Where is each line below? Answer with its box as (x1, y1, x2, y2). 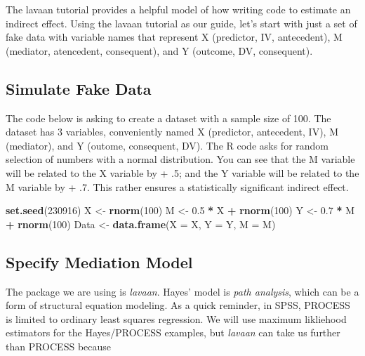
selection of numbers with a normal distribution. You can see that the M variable (6, 152, 355, 166)
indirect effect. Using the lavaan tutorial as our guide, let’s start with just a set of (6, 15, 357, 30)
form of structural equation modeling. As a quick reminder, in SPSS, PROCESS (6, 298, 350, 312)
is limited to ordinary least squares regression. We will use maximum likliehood (6, 311, 347, 326)
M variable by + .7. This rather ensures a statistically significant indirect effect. (6, 179, 349, 194)
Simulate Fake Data (6, 77, 152, 99)
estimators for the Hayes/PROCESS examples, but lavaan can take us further (6, 325, 340, 340)
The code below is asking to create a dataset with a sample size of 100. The (6, 110, 331, 125)
